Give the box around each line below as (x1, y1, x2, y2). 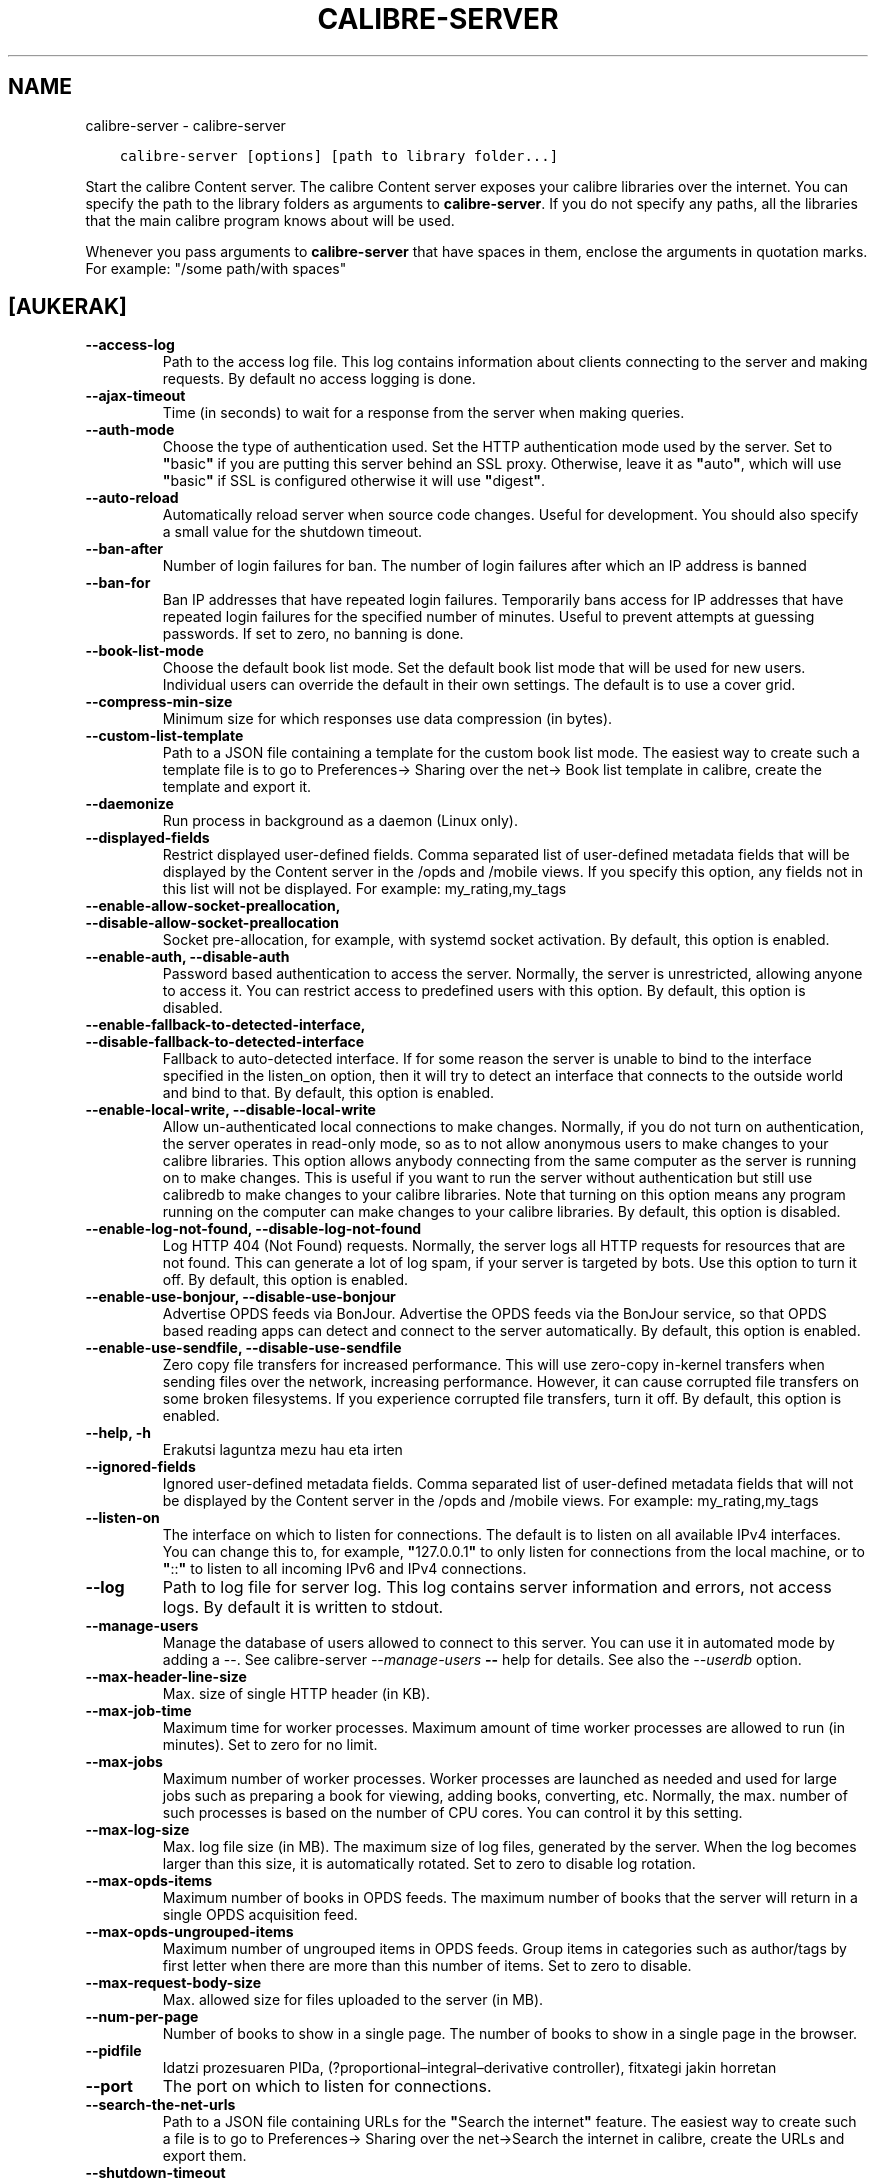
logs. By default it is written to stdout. (162, 1597, 444, 1618)
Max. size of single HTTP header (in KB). (162, 1685, 431, 1703)
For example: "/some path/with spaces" (85, 259, 347, 277)
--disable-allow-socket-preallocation (85, 914, 340, 932)
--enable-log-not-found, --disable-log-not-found (85, 1220, 422, 1238)
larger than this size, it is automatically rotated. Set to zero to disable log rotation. (162, 1855, 696, 1873)
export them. (162, 2147, 247, 2165)
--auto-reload (85, 489, 179, 507)
